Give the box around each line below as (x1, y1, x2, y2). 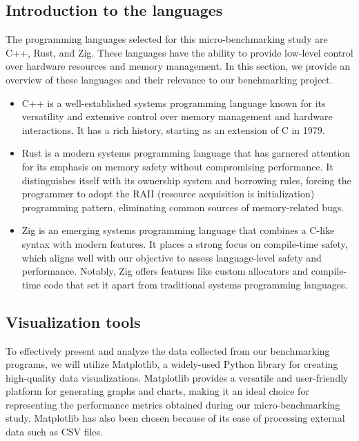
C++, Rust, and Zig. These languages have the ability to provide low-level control (6, 45, 353, 59)
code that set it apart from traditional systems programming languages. (43, 277, 348, 291)
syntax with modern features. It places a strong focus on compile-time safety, (21, 236, 348, 251)
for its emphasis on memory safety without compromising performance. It (21, 159, 333, 173)
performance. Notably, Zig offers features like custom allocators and (21, 264, 309, 278)
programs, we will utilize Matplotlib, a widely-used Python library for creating (6, 357, 338, 371)
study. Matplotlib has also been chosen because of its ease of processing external (6, 411, 345, 425)
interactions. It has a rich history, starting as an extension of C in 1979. (21, 122, 325, 137)
